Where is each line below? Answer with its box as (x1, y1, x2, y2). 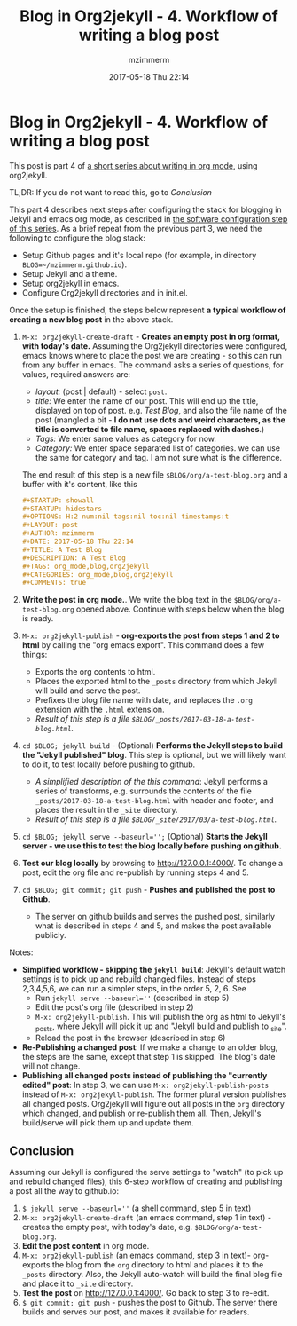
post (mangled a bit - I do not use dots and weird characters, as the (35, 414, 286, 425)
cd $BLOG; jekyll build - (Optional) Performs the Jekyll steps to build (21, 740, 284, 751)
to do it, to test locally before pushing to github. (21, 759, 196, 770)
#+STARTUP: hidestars (21, 504, 102, 513)
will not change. (21, 1061, 81, 1071)
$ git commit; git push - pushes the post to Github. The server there (21, 1297, 277, 1307)
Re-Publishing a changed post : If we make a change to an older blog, (21, 1042, 278, 1053)
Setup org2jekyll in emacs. (21, 278, 120, 288)
